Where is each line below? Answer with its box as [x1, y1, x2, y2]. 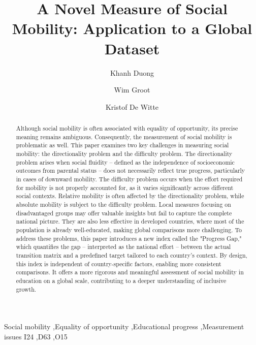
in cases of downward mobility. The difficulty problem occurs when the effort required [16, 175, 243, 183]
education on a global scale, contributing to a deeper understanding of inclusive [16, 276, 227, 285]
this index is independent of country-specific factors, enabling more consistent [16, 259, 221, 268]
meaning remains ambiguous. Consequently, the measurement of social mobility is [16, 132, 232, 141]
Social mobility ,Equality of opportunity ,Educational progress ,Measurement [4, 321, 244, 332]
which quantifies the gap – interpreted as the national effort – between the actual [16, 242, 231, 251]
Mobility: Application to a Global [12, 18, 252, 39]
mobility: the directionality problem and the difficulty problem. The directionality [16, 149, 233, 158]
